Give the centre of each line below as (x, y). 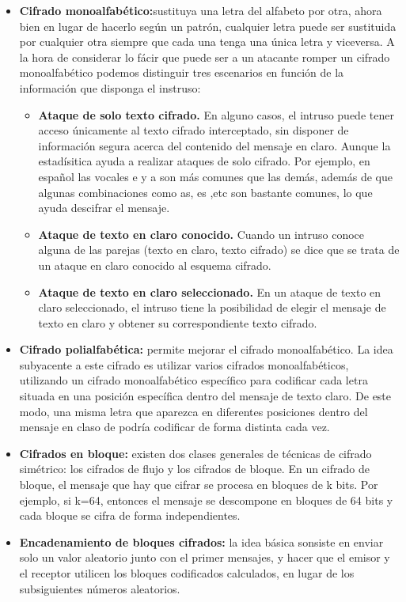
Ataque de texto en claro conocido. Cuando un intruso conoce (201, 234)
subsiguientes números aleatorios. (100, 588)
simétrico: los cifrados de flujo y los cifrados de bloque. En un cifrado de (194, 469)
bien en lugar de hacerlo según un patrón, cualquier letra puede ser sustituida (208, 26)
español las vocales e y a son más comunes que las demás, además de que (216, 176)
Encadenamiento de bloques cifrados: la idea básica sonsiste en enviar (201, 541)
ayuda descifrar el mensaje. (104, 208)
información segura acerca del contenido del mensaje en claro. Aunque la (214, 145)
